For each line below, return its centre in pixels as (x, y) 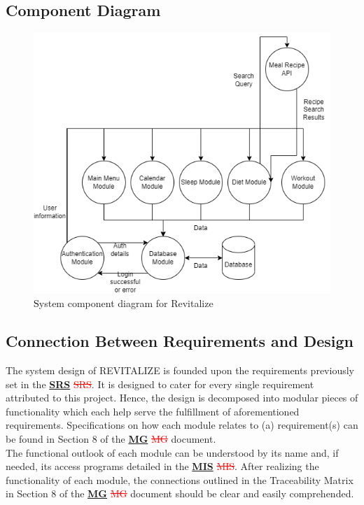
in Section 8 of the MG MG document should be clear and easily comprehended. (180, 493)
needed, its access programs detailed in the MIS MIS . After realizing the (162, 466)
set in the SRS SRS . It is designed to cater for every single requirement (160, 384)
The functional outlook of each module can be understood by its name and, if (172, 452)
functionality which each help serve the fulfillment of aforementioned (153, 411)
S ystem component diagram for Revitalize (124, 303)
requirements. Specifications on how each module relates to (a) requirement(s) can (182, 425)
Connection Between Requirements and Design (180, 341)
